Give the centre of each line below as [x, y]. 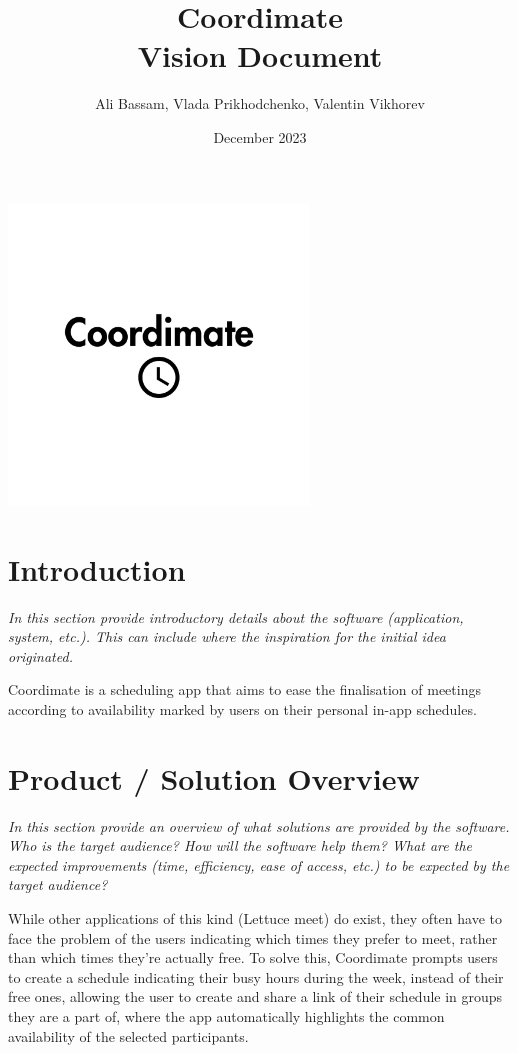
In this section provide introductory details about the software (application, [236, 616]
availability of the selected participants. [128, 1035]
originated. [40, 655]
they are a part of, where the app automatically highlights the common [226, 1016]
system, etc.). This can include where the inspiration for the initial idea [227, 636]
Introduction [97, 568]
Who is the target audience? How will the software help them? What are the [240, 845]
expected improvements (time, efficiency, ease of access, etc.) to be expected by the [259, 864]
